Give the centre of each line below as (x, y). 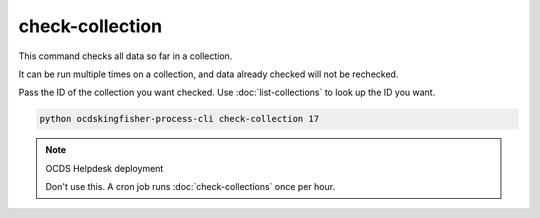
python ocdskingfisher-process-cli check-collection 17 (179, 119)
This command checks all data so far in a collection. (125, 56)
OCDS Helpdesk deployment (104, 168)
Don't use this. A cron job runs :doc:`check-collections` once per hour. (190, 187)
